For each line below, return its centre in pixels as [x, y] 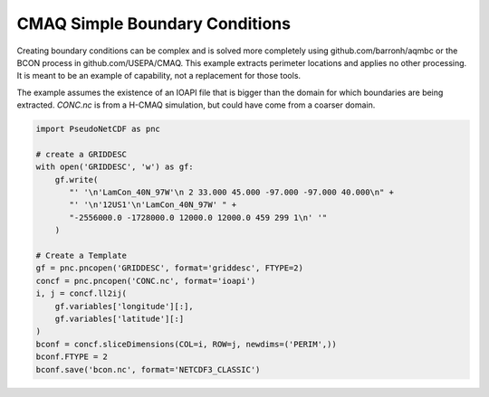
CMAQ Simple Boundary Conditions [154, 24]
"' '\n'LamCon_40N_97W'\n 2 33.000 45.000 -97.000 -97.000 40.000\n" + [231, 193]
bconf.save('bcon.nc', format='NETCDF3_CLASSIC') [148, 369]
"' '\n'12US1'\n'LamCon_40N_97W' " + [153, 205]
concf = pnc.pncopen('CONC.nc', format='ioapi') [146, 281]
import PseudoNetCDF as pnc [98, 129]
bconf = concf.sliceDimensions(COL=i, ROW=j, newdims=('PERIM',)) [186, 344]
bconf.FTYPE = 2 [72, 357]
